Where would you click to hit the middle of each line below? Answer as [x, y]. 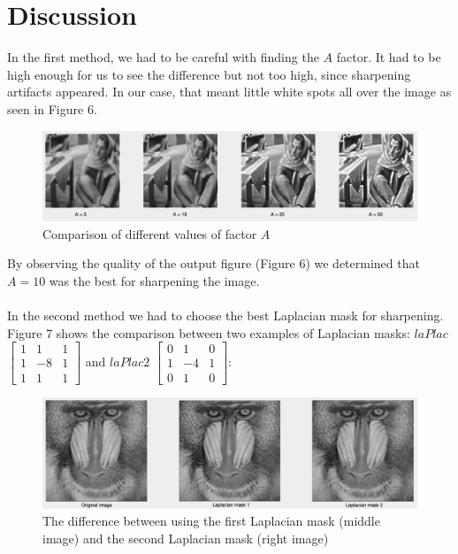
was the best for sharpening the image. [154, 281]
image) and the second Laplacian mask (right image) [186, 538]
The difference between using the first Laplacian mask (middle [211, 521]
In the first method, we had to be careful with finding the [163, 57]
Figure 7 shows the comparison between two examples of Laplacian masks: [209, 332]
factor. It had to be [389, 57]
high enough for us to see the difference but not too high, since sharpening [209, 74]
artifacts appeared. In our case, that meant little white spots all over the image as [229, 92]
